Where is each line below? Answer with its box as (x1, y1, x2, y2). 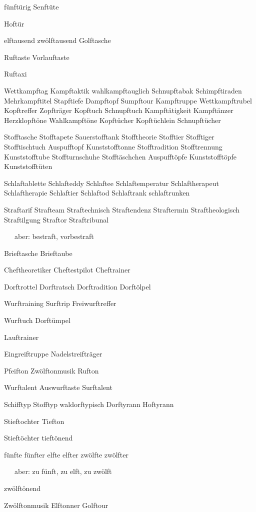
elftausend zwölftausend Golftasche (4, 35, 111, 45)
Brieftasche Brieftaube (4, 247, 72, 258)
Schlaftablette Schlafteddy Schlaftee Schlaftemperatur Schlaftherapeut (4, 177, 219, 188)
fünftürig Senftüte (4, 1, 59, 11)
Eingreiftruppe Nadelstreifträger (4, 348, 102, 359)
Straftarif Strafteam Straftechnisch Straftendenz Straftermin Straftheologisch (4, 204, 240, 214)
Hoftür (4, 18, 24, 28)
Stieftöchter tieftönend (4, 432, 73, 443)
